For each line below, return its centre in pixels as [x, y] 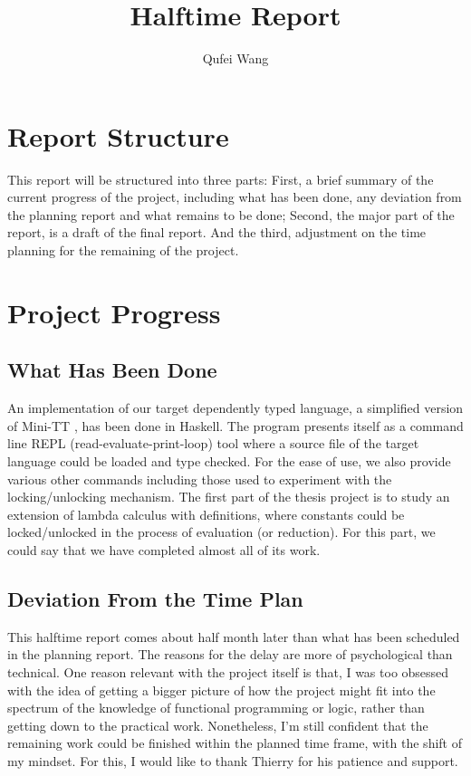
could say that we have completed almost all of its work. [164, 549]
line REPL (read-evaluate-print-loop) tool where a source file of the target [213, 443]
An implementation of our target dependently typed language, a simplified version [235, 408]
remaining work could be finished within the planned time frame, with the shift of [235, 743]
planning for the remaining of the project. [123, 250]
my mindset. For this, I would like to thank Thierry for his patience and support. [233, 760]
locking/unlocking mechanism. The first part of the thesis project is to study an [229, 497]
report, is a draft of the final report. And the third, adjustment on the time [217, 232]
